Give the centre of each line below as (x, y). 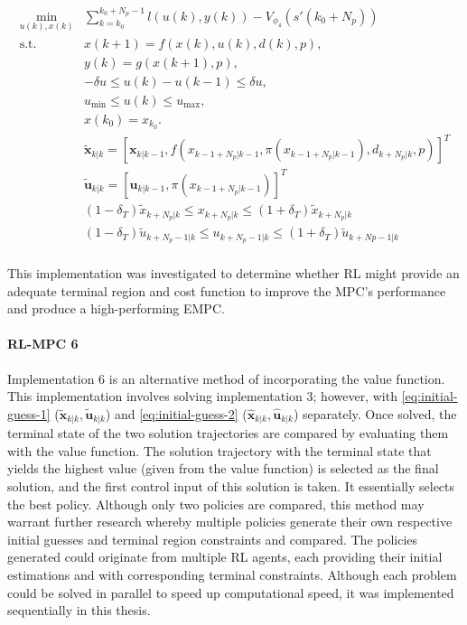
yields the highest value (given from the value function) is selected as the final (223, 468)
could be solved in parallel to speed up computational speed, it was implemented (231, 592)
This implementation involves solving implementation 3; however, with (202, 396)
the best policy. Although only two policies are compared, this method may (216, 504)
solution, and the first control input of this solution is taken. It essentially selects (231, 486)
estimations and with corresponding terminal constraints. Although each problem (232, 575)
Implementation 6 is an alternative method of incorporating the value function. (226, 378)
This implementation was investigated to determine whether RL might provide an (233, 273)
